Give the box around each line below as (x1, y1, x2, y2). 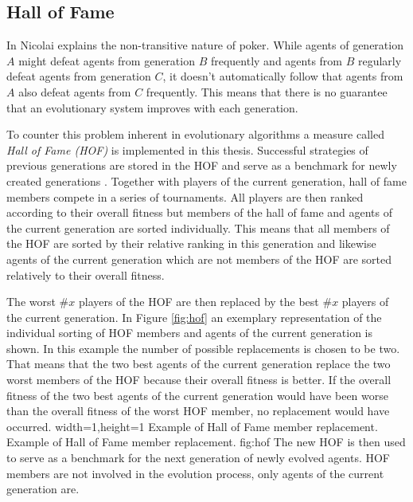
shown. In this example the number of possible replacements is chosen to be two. (6, 339, 400, 356)
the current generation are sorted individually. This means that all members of (6, 219, 390, 236)
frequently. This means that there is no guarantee (146, 83, 388, 100)
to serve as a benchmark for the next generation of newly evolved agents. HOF (6, 449, 390, 466)
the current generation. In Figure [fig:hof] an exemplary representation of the (6, 308, 382, 325)
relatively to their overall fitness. (6, 266, 165, 283)
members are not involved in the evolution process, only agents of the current (6, 465, 384, 481)
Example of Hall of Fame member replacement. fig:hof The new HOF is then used (6, 433, 406, 450)
